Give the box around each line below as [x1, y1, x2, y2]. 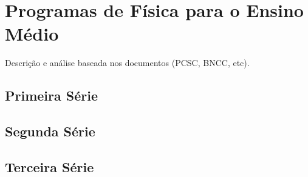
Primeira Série [5, 86, 98, 105]
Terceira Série [5, 157, 94, 176]
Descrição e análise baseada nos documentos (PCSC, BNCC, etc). [5, 56, 250, 69]
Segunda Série [5, 122, 95, 141]
